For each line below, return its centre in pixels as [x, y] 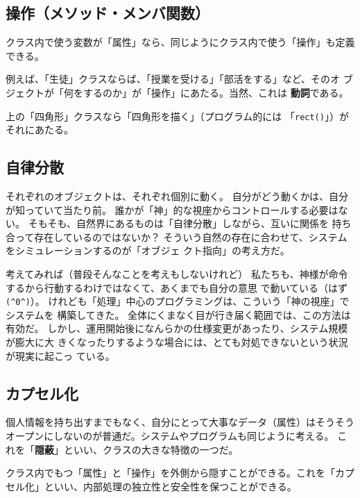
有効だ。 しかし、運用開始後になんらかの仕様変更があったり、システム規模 [177, 328]
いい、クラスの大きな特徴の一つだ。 [156, 449]
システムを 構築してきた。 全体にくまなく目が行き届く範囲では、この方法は [178, 314]
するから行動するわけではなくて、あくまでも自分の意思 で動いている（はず [177, 287]
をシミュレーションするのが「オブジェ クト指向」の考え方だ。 [148, 250]
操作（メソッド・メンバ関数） [108, 13]
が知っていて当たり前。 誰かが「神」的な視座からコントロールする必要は [172, 209]
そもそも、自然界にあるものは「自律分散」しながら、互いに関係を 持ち [190, 223]
